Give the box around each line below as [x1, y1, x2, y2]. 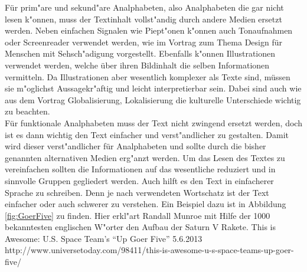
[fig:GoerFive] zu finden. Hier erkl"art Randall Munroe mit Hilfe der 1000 [5, 209, 270, 221]
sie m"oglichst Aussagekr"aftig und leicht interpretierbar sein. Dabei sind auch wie [5, 82, 302, 94]
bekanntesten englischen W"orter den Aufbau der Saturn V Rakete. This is [5, 221, 276, 233]
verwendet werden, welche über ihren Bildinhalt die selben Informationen [5, 58, 270, 71]
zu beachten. [5, 105, 50, 117]
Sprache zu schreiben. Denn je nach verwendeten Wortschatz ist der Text [5, 186, 269, 198]
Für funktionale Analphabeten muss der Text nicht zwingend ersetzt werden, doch [5, 116, 302, 129]
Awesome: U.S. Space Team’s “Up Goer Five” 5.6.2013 [5, 232, 203, 244]
